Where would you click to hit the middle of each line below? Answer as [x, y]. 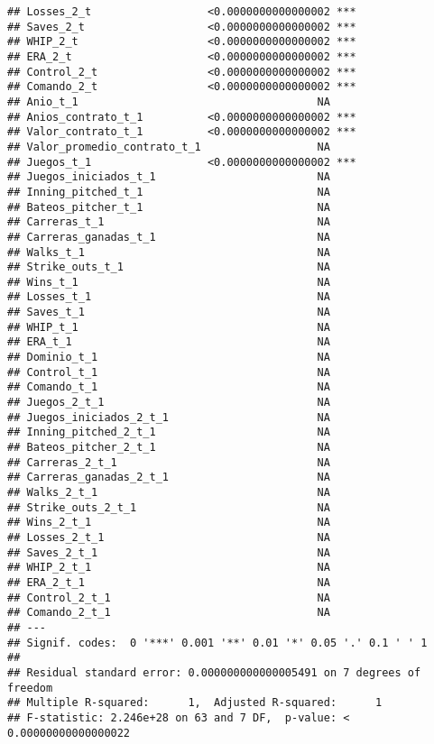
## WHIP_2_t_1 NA [169, 568]
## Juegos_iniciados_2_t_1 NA [169, 417]
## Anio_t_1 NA [169, 101]
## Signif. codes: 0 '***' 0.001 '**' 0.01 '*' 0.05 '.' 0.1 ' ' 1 [217, 643]
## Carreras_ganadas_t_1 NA [169, 237]
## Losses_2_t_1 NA [169, 537]
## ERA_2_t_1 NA [169, 582]
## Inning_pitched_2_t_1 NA [169, 432]
